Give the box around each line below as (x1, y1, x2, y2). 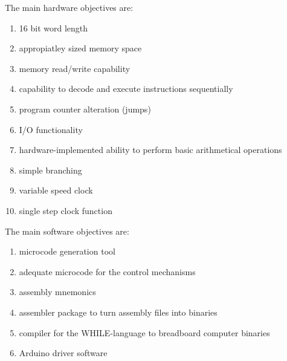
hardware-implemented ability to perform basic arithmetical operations (19, 143, 282, 156)
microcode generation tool (19, 245, 115, 258)
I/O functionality (19, 123, 83, 135)
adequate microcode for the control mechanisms (19, 265, 196, 278)
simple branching (19, 163, 82, 176)
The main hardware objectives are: (5, 1, 134, 13)
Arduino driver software (19, 346, 108, 359)
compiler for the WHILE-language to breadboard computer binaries (19, 326, 270, 339)
